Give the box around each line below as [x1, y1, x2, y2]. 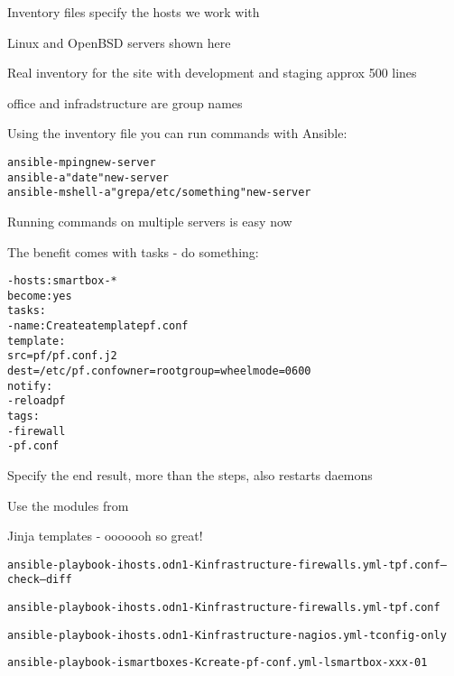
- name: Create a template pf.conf [7, 319, 189, 333]
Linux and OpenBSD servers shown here [7, 32, 231, 51]
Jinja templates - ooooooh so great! [7, 526, 203, 545]
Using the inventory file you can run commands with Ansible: [7, 124, 347, 143]
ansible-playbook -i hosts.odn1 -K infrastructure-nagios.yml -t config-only [7, 628, 447, 642]
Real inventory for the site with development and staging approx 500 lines [7, 63, 417, 82]
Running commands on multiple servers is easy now [7, 211, 292, 230]
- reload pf [7, 394, 66, 408]
